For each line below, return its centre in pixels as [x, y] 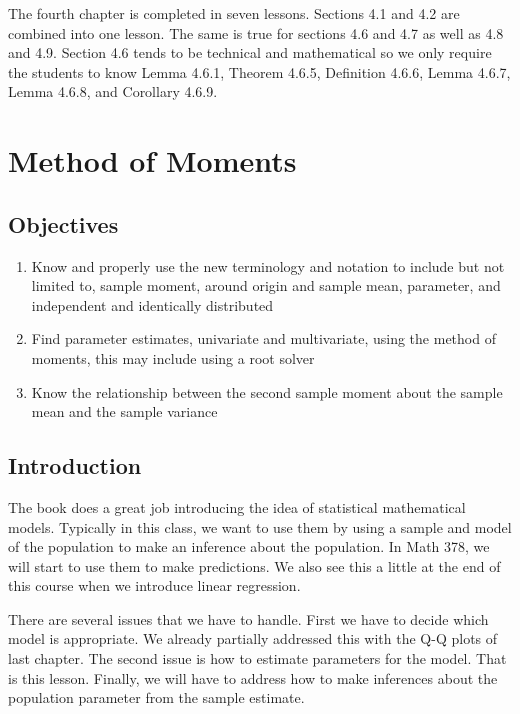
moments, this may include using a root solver [173, 357]
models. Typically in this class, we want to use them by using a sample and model [260, 526]
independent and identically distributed [152, 304]
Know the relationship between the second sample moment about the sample [267, 391]
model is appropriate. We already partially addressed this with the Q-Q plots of [253, 638]
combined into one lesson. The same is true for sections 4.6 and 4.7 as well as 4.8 [256, 32]
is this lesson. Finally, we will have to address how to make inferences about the [253, 677]
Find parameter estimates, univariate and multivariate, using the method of [263, 338]
